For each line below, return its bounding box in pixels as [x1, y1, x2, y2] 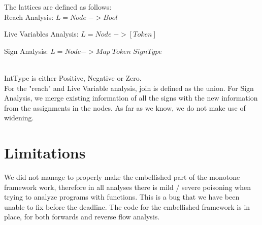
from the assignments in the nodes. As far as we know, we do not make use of [4, 102, 246, 113]
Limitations [4, 142, 86, 163]
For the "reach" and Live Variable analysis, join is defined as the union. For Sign [4, 82, 254, 93]
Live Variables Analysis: [4, 28, 79, 39]
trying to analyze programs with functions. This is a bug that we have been [4, 191, 240, 202]
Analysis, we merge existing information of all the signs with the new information [4, 92, 258, 103]
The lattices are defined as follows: [4, 2, 112, 12]
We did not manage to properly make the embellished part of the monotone [4, 172, 240, 182]
